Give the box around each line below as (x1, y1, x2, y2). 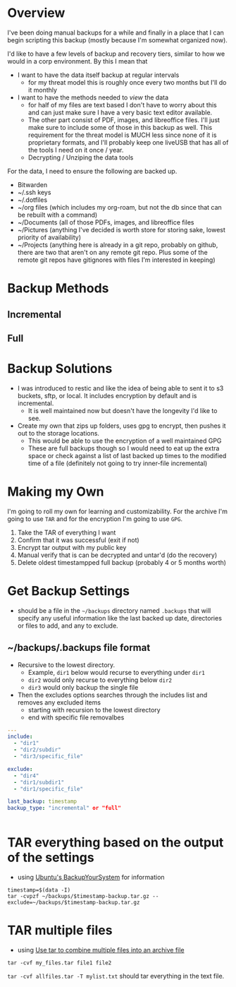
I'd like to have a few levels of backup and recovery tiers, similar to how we (7, 49, 225, 58)
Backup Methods (7, 280, 109, 297)
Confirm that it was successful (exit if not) (17, 535, 139, 544)
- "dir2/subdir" (13, 746, 61, 753)
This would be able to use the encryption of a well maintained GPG (27, 436, 222, 445)
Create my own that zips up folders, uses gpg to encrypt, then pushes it (17, 421, 227, 430)
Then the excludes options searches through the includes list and (17, 690, 208, 699)
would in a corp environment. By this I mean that (7, 56, 148, 65)
